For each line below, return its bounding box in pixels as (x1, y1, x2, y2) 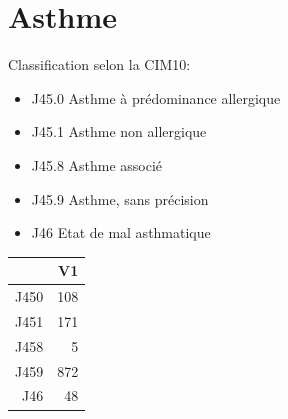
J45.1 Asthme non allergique (31, 121, 207, 142)
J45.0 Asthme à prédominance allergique (31, 87, 281, 108)
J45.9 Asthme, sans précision (31, 188, 209, 209)
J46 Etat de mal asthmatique (31, 222, 211, 243)
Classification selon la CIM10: (8, 54, 191, 75)
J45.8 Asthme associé (31, 154, 163, 175)
